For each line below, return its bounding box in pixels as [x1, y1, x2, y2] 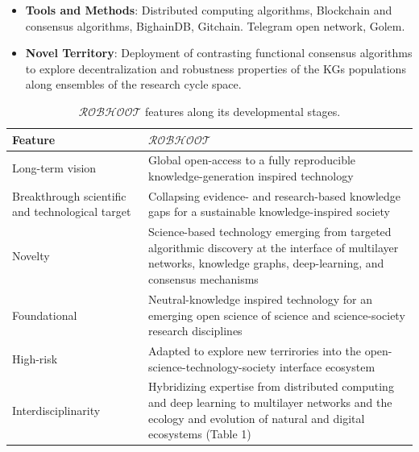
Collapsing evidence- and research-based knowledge [148, 187, 400, 204]
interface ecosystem [280, 358, 375, 375]
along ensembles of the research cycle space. [25, 76, 242, 93]
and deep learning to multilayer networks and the [148, 393, 392, 410]
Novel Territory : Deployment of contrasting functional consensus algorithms [25, 44, 413, 61]
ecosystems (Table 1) [148, 425, 251, 442]
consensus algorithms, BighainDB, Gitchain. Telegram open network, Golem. [25, 17, 405, 34]
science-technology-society [148, 358, 276, 375]
